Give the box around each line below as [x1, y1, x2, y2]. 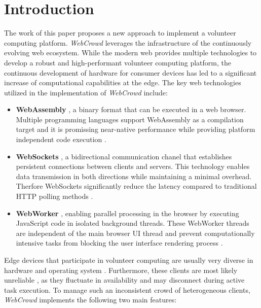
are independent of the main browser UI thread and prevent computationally [16, 227, 255, 238]
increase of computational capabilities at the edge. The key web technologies [4, 77, 241, 88]
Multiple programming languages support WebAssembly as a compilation [16, 114, 244, 124]
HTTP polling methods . [16, 191, 93, 201]
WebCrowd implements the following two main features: [4, 294, 177, 305]
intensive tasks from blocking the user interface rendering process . [16, 237, 223, 248]
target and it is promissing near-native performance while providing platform [16, 124, 255, 134]
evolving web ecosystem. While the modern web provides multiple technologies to [4, 47, 257, 58]
